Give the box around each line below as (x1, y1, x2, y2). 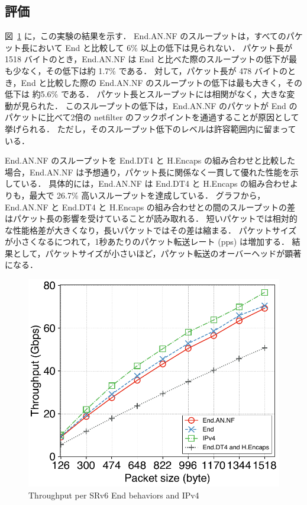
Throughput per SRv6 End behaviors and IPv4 (28, 488, 199, 501)
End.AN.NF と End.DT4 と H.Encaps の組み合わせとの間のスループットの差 (5, 200, 295, 213)
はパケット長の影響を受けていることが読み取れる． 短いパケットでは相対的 (5, 212, 298, 225)
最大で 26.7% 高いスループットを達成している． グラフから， (29, 188, 266, 201)
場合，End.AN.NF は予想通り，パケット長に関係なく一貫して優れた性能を (5, 165, 290, 178)
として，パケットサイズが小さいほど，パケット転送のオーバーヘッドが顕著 (12, 247, 302, 259)
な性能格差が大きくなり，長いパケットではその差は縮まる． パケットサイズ (5, 223, 297, 236)
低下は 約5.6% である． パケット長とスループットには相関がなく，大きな (5, 88, 287, 100)
